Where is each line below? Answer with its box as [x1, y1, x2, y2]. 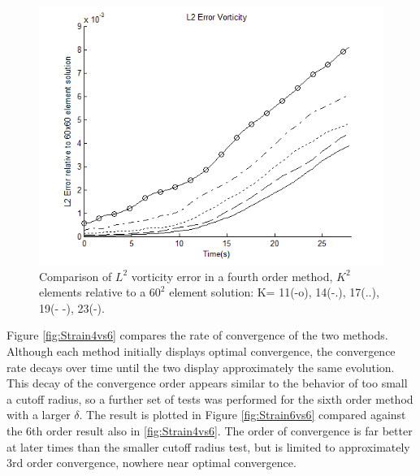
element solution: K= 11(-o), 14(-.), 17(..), [169, 283, 379, 301]
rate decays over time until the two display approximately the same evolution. [6, 358, 395, 375]
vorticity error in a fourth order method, [131, 267, 333, 284]
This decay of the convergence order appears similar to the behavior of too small [6, 374, 408, 392]
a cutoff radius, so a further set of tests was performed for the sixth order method [6, 390, 414, 407]
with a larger [6, 406, 71, 423]
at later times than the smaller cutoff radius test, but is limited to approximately [6, 438, 410, 455]
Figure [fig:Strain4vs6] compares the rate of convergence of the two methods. [6, 327, 388, 344]
